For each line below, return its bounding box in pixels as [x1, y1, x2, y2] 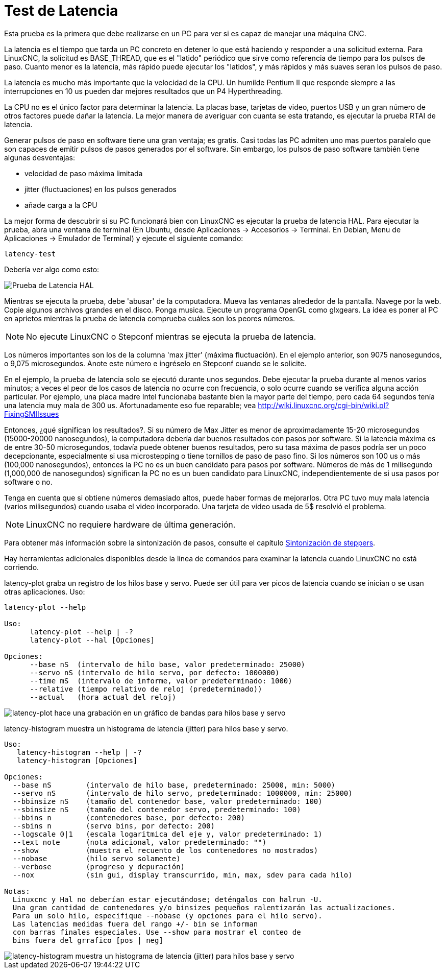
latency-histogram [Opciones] [17, 756, 138, 765]
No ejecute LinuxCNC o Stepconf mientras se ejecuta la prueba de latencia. [26, 331, 316, 342]
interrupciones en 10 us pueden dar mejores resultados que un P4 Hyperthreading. [4, 86, 283, 96]
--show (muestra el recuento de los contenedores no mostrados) [12, 846, 318, 855]
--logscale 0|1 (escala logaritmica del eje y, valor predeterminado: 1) [12, 829, 323, 838]
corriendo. [4, 562, 39, 572]
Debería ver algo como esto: [4, 265, 100, 274]
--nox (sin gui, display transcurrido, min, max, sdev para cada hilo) [12, 870, 353, 879]
